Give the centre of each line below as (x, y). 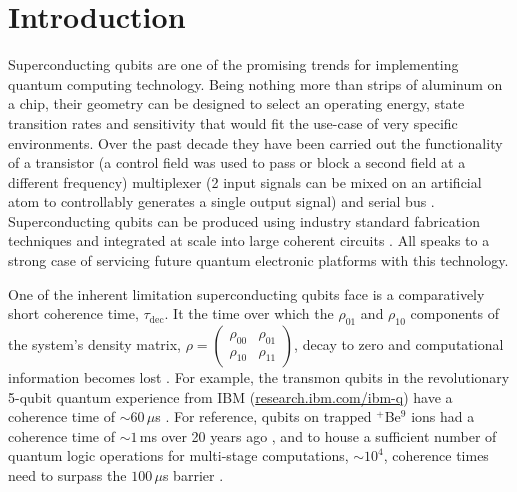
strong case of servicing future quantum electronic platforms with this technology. (258, 260)
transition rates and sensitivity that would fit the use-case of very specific (233, 122)
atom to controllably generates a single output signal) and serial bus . (221, 201)
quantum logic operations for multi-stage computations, (178, 455)
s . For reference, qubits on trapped (263, 416)
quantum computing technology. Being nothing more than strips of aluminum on (255, 83)
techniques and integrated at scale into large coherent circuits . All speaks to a (249, 240)
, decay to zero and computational (399, 344)
